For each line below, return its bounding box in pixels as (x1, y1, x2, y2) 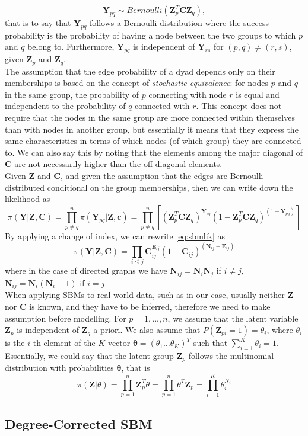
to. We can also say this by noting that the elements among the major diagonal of (5, 146, 303, 158)
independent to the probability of (5, 100, 126, 112)
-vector (105, 336, 131, 349)
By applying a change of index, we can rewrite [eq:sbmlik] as (5, 230, 226, 242)
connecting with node (148, 88, 227, 100)
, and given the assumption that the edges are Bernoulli (60, 169, 263, 181)
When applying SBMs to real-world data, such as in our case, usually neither (5, 288, 285, 301)
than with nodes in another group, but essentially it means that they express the (5, 123, 299, 135)
